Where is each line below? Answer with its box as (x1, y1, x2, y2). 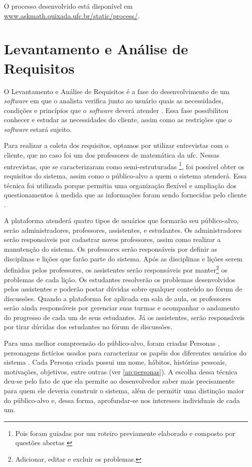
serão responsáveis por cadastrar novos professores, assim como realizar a (4, 234, 221, 244)
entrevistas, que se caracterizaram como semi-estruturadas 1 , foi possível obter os (4, 160, 245, 171)
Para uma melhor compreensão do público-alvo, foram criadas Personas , (4, 338, 220, 348)
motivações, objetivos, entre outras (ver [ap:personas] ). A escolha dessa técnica (4, 366, 237, 376)
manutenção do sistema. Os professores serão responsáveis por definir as (4, 244, 218, 254)
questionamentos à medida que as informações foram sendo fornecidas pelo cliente (4, 190, 247, 200)
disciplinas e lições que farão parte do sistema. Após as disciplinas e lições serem (4, 253, 243, 263)
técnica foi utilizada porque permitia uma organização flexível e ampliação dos (4, 180, 236, 190)
